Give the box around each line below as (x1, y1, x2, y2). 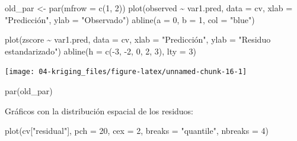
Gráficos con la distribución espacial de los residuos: (5, 104, 194, 117)
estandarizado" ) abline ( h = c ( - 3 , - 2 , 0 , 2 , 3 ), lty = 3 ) (5, 44, 196, 57)
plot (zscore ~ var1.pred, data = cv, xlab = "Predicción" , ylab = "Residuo (5, 33, 271, 46)
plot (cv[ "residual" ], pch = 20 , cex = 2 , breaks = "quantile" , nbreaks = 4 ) (5, 124, 269, 137)
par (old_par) (5, 85, 53, 97)
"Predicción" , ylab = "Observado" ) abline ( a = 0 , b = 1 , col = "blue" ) (5, 13, 255, 25)
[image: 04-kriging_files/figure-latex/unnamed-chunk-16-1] (5, 68, 247, 76)
